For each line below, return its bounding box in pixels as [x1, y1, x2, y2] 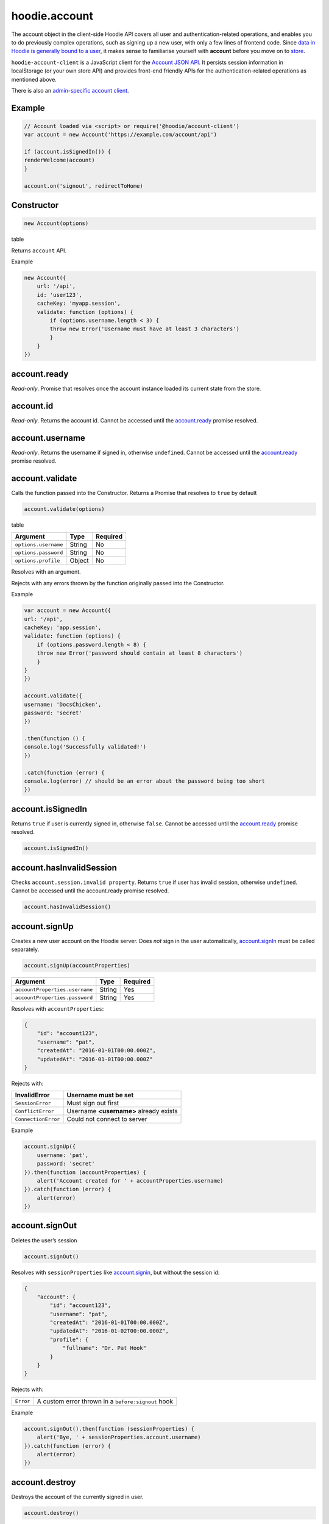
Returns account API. [11, 247, 67, 254]
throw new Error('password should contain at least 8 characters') [37, 650, 243, 657]
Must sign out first [66, 1099, 119, 1108]
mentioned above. [11, 76, 57, 83]
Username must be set [66, 1091, 134, 1100]
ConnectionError [15, 1116, 60, 1122]
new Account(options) [24, 220, 89, 227]
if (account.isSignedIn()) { [24, 148, 111, 155]
